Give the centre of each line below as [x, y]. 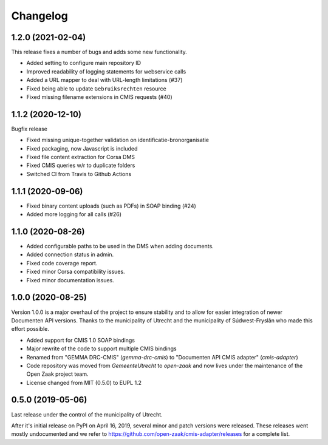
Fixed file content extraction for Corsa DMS [81, 157]
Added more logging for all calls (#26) [74, 214]
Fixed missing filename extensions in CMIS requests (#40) [99, 97]
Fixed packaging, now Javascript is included [82, 148]
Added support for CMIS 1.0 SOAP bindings [80, 340]
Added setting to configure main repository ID [84, 63]
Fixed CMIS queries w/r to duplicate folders [81, 165]
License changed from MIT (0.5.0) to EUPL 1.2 [84, 382]
